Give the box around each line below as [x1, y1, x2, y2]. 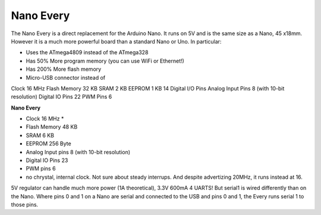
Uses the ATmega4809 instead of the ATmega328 [26, 49, 149, 56]
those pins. [11, 201, 39, 208]
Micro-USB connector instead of [26, 74, 106, 81]
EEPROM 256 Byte [26, 140, 71, 147]
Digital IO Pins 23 [26, 157, 68, 164]
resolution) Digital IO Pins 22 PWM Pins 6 [11, 93, 112, 101]
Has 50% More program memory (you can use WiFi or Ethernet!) [26, 57, 184, 64]
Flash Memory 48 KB [26, 123, 78, 130]
